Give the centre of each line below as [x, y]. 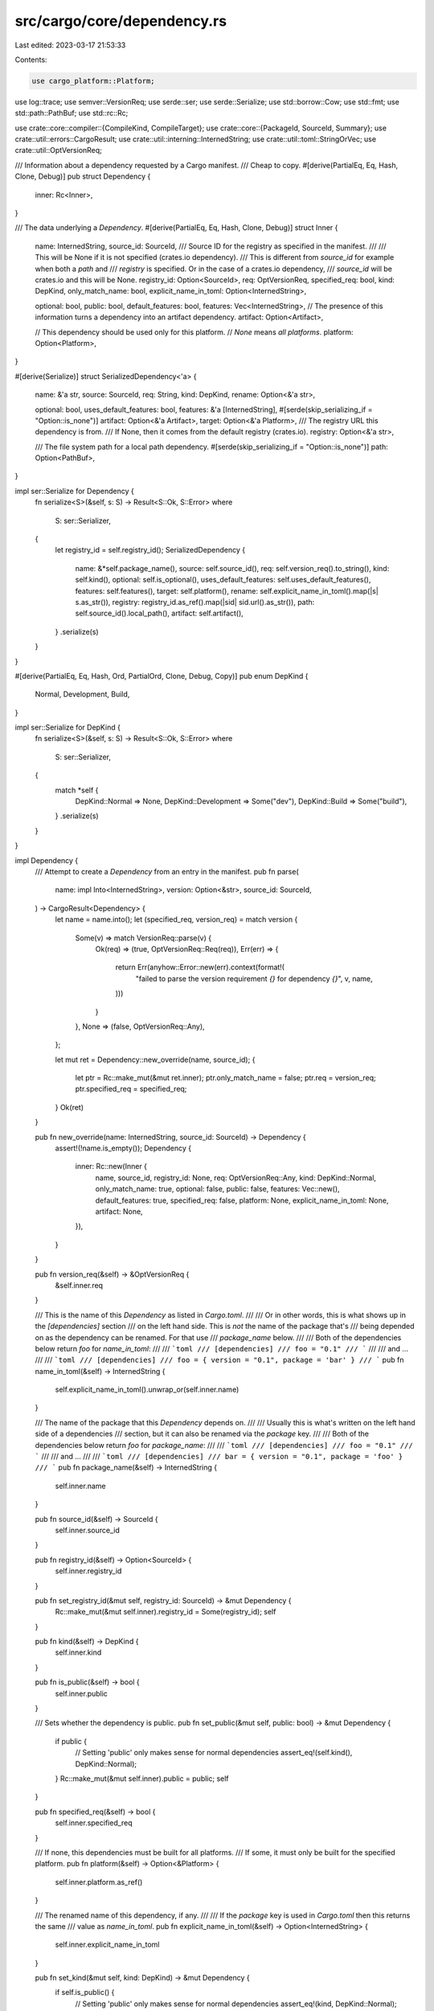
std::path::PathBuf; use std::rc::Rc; [72, 113]
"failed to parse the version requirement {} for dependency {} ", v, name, [254, 978]
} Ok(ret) [70, 1107]
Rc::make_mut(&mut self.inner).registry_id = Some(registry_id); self [166, 1612]
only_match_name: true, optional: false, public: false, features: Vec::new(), [218, 1189]
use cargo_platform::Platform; [94, 81]
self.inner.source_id [87, 1530]
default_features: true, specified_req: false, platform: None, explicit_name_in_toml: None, [242, 1200]
